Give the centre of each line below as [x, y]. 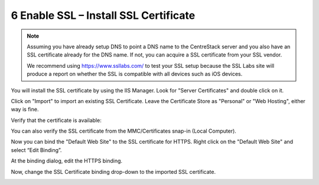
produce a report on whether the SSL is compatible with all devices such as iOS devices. [135, 74]
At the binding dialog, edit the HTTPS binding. [67, 161]
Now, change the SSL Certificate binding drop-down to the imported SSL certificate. [113, 171]
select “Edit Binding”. [36, 150]
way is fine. [25, 110]
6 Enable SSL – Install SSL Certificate [103, 15]
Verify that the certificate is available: [56, 120]
